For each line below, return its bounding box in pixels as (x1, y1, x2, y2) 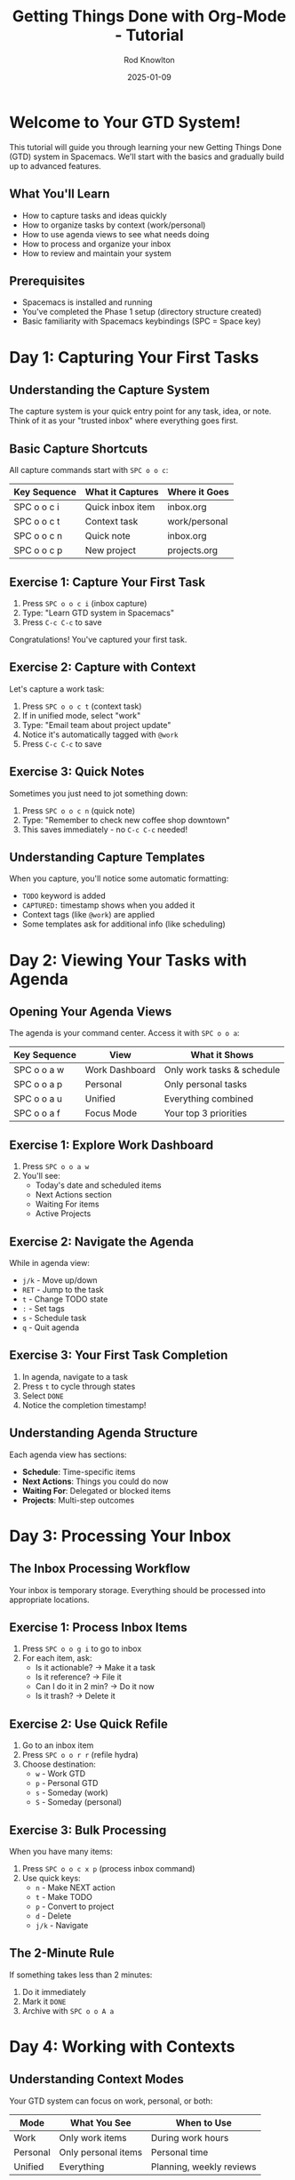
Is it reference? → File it (35, 1671, 122, 1682)
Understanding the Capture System (9, 382, 211, 397)
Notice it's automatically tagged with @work (21, 729, 179, 740)
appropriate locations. (9, 1594, 91, 1605)
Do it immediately (21, 1986, 86, 1997)
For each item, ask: (21, 1653, 92, 1663)
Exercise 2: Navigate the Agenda (9, 1234, 194, 1249)
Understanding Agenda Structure (9, 1425, 198, 1441)
